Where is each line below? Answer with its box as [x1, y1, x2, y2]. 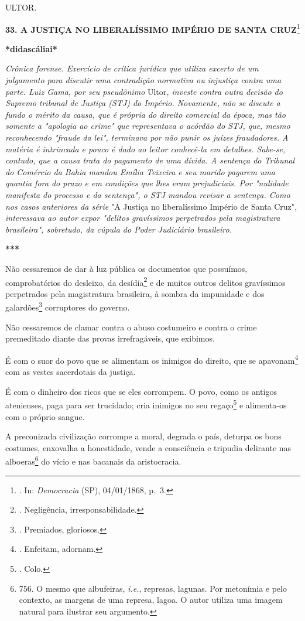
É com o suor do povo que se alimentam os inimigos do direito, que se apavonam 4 [5, 352, 299, 366]
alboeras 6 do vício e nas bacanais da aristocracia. [5, 453, 181, 467]
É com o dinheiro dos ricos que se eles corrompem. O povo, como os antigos [5, 385, 277, 397]
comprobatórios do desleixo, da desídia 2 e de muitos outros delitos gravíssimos [5, 274, 286, 288]
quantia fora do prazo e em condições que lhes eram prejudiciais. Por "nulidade [5, 177, 289, 189]
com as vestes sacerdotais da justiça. [5, 366, 136, 378]
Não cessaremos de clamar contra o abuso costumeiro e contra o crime [5, 320, 257, 333]
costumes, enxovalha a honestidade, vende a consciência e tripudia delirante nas [5, 441, 292, 453]
